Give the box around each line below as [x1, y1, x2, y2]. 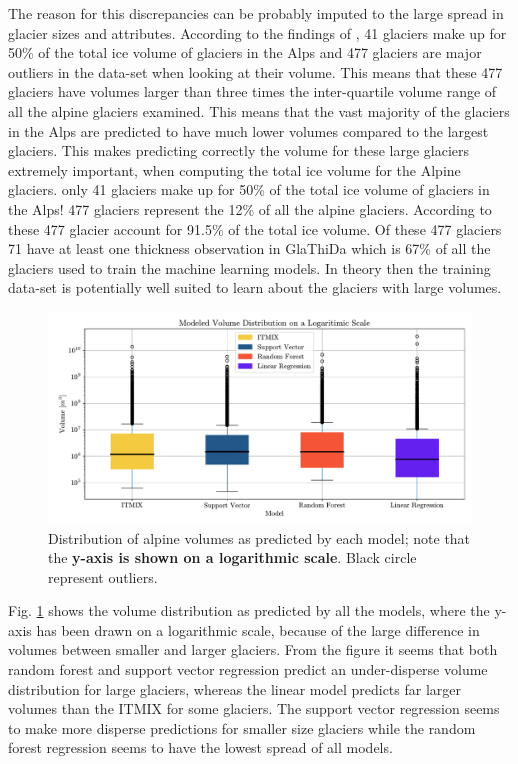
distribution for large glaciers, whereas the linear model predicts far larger [8, 678, 461, 699]
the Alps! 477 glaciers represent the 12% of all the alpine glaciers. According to [8, 198, 492, 219]
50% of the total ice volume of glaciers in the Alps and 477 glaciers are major [8, 42, 482, 63]
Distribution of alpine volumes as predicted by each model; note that [48, 527, 471, 548]
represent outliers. [48, 566, 158, 587]
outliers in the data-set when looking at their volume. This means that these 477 [8, 61, 503, 82]
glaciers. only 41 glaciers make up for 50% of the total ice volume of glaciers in [8, 179, 490, 200]
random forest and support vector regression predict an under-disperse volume [8, 659, 488, 680]
